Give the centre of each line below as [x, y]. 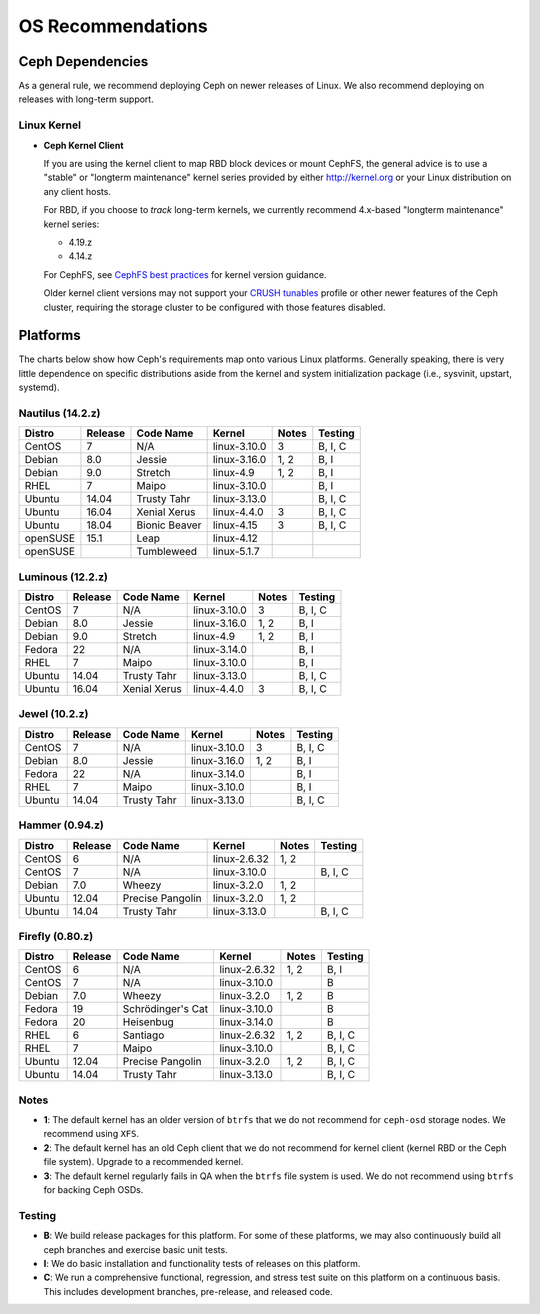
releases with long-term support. [86, 99]
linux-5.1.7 [236, 552]
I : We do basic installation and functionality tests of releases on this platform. [202, 1263]
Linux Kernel [50, 125]
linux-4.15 [235, 525]
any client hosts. [77, 191]
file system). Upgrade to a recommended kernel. [143, 1162]
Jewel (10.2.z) [53, 714]
